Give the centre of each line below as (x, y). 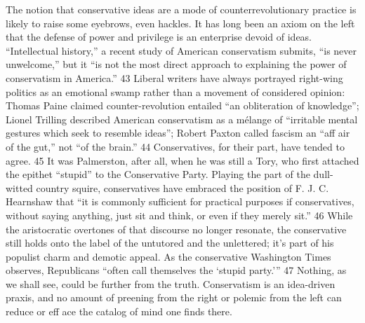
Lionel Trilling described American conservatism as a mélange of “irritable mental (182, 119)
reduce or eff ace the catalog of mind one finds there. (119, 311)
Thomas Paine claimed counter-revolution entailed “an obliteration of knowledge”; (182, 105)
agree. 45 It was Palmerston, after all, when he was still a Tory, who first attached (182, 160)
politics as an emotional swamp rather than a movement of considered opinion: (175, 91)
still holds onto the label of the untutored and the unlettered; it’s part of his (170, 243)
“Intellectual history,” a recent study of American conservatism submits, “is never (181, 50)
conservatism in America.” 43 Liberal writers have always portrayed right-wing (174, 77)
